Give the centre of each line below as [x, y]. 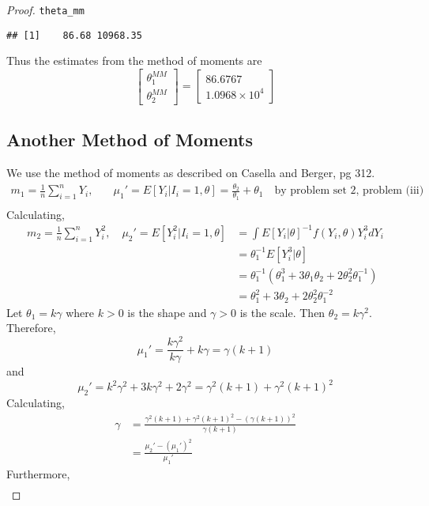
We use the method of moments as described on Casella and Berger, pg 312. [191, 173]
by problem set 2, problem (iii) [349, 191]
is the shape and [167, 312]
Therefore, [31, 328]
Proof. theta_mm [45, 9]
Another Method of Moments [130, 140]
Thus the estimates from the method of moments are [134, 60]
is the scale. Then [282, 312]
